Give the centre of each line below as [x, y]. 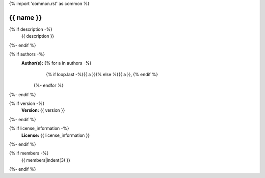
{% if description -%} [31, 29]
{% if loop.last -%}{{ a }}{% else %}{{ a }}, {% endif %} [102, 74]
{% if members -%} [29, 153]
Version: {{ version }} [43, 110]
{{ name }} [26, 17]
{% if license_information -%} [39, 128]
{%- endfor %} [49, 85]
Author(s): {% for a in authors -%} [56, 63]
